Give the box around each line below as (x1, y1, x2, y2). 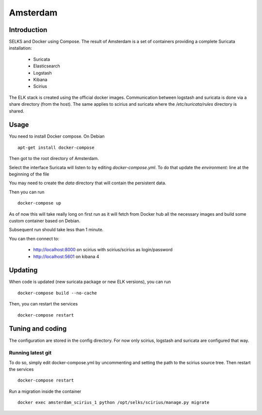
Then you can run (9, 189, 45, 195)
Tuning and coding (9, 325, 67, 333)
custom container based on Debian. (9, 218, 81, 223)
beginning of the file (9, 171, 49, 177)
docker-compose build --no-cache (17, 290, 97, 296)
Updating (9, 266, 38, 274)
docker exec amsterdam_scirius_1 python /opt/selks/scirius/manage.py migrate (17, 400, 210, 405)
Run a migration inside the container (9, 388, 82, 394)
